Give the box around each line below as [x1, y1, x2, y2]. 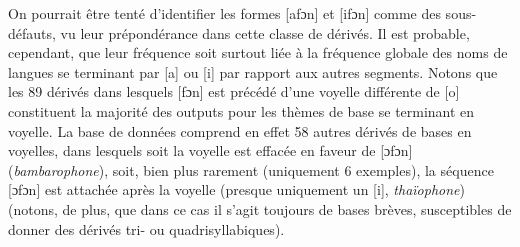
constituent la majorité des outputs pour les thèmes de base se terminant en [8, 100, 475, 121]
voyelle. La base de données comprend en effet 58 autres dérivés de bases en [8, 120, 472, 141]
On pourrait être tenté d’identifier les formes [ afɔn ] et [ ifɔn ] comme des [8, 3, 441, 23]
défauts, [8, 22, 56, 43]
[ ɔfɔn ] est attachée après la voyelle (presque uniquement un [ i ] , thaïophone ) [8, 179, 465, 200]
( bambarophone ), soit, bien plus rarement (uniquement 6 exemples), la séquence [8, 159, 494, 180]
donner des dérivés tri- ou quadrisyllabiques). [8, 218, 285, 239]
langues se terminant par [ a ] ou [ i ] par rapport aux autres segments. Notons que [8, 61, 498, 82]
